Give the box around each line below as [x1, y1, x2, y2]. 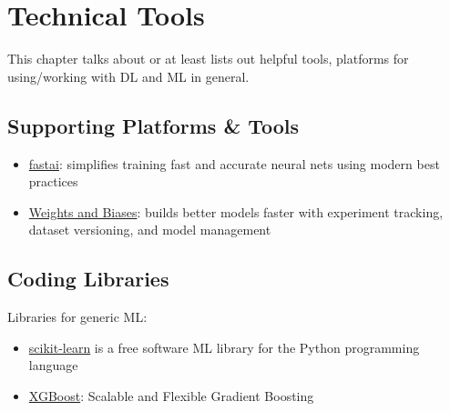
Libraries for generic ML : [7, 307, 148, 326]
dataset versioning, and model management [28, 220, 271, 239]
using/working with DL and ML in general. [7, 66, 250, 85]
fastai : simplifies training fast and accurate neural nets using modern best [28, 154, 440, 173]
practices [28, 172, 78, 191]
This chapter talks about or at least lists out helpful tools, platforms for [7, 49, 409, 68]
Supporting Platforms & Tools [7, 111, 300, 139]
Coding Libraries [7, 265, 169, 293]
